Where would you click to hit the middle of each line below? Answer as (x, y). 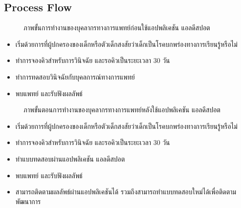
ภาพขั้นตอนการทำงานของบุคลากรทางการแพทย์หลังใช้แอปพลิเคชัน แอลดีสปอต (122, 110)
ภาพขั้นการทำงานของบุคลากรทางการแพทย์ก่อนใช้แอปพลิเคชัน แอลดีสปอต (117, 28)
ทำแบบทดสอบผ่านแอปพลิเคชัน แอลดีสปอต (70, 158)
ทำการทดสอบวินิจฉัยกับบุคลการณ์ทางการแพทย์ (75, 76)
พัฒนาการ (28, 201)
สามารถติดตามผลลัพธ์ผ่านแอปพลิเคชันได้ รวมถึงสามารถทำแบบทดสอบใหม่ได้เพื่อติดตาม (126, 192)
